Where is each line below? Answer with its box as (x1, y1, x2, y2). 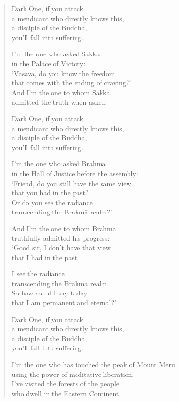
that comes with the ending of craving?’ (11, 78, 131, 88)
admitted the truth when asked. (11, 97, 107, 107)
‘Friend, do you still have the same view (11, 178, 131, 188)
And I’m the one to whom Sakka (11, 87, 110, 97)
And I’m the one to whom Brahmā (11, 223, 116, 233)
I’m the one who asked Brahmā (11, 159, 106, 169)
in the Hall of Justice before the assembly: (11, 168, 138, 178)
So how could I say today (11, 288, 88, 298)
